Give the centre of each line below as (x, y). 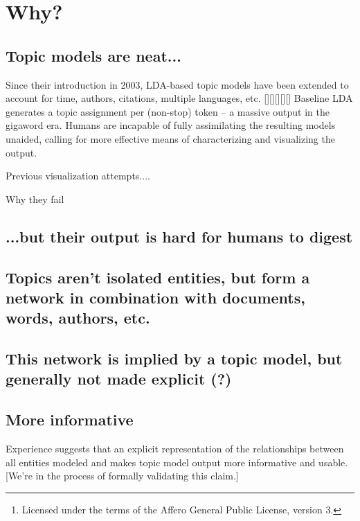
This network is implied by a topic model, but (174, 359)
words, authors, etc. (78, 318)
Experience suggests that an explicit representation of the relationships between (175, 449)
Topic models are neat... (93, 55)
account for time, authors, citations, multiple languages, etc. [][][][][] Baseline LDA (179, 98)
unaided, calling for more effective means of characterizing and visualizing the (170, 138)
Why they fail (35, 198)
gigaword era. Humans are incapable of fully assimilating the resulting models (171, 125)
